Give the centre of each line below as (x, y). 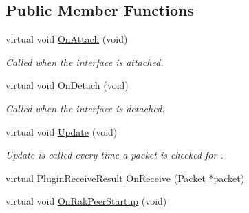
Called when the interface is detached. (85, 108)
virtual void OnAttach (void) (67, 39)
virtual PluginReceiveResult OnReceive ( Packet (106, 177)
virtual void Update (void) (62, 131)
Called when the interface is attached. (85, 62)
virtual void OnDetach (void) (67, 85)
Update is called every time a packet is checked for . (115, 155)
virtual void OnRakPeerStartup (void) (86, 201)
